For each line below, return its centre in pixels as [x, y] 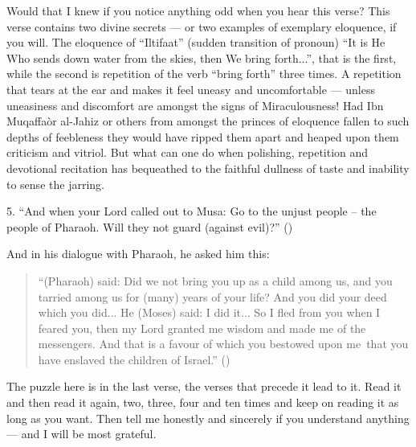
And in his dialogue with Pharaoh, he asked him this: [138, 254]
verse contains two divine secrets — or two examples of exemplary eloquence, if [202, 26]
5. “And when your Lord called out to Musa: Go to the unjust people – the [192, 211]
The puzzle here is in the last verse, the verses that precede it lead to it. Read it [204, 386]
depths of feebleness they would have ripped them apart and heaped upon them [203, 136]
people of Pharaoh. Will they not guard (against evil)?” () [150, 226]
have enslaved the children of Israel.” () [134, 359]
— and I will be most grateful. [82, 434]
